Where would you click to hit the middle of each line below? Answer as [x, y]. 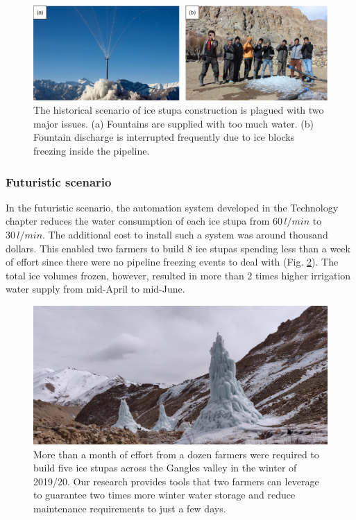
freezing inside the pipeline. [92, 151]
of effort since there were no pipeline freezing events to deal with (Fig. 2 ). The [172, 262]
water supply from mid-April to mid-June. [95, 289]
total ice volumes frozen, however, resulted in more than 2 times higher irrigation [178, 275]
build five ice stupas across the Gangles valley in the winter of [165, 468]
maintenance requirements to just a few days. [130, 508]
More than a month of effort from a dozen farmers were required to [176, 454]
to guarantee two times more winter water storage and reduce [164, 495]
